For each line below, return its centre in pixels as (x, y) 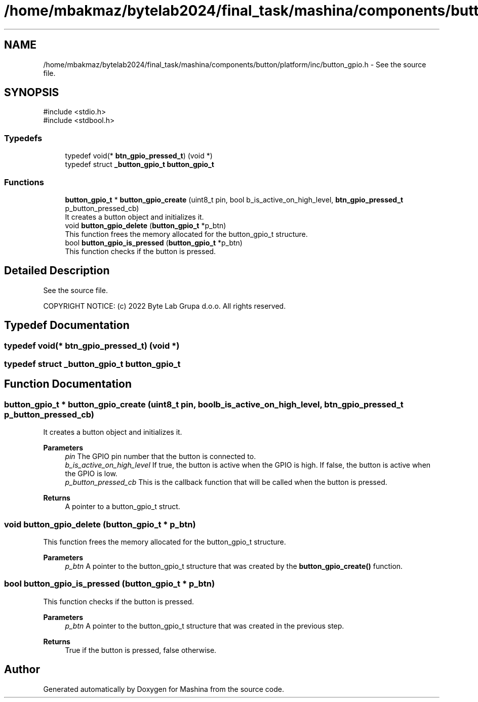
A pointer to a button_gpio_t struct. (123, 507)
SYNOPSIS (32, 93)
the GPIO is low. (91, 474)
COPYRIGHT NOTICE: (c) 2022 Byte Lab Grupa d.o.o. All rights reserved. (165, 306)
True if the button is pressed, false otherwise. (141, 650)
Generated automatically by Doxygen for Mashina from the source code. (164, 689)
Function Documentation (68, 384)
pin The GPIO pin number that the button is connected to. (161, 457)
